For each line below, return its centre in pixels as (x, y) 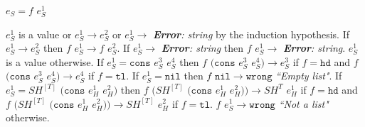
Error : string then (202, 48)
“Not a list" (303, 103)
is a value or (45, 34)
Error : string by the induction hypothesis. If (251, 34)
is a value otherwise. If (55, 61)
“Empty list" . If (309, 76)
